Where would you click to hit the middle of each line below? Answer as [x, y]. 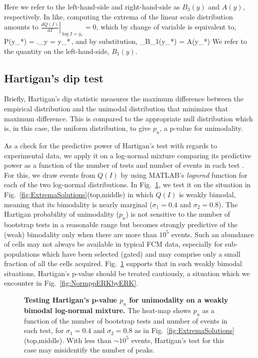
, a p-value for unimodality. [201, 128]
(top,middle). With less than [68, 340]
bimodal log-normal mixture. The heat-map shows [107, 310]
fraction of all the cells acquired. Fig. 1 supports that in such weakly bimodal [123, 263]
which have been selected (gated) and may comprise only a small [141, 253]
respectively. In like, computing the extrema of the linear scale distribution [118, 16]
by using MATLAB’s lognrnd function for [184, 175]
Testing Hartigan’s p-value [70, 300]
